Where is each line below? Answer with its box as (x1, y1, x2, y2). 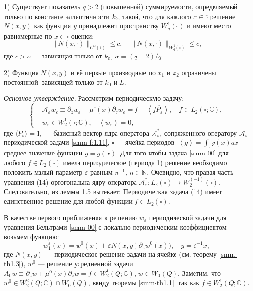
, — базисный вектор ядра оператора (39, 127, 149, 137)
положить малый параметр (4, 167, 83, 177)
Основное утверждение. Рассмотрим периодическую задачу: (4, 93, 184, 103)
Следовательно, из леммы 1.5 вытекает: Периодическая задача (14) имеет (4, 186, 222, 196)
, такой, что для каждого (118, 11, 191, 21)
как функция (34, 20, 71, 31)
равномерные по (4, 30, 52, 40)
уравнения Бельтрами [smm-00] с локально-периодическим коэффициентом (4, 222, 227, 232)
